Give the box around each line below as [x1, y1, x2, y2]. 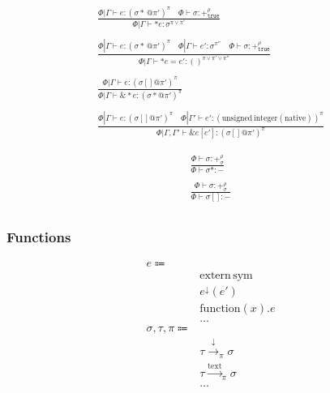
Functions [6, 226, 71, 246]
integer [253, 113, 278, 122]
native [284, 113, 306, 122]
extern [199, 270, 231, 282]
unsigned [221, 113, 253, 122]
